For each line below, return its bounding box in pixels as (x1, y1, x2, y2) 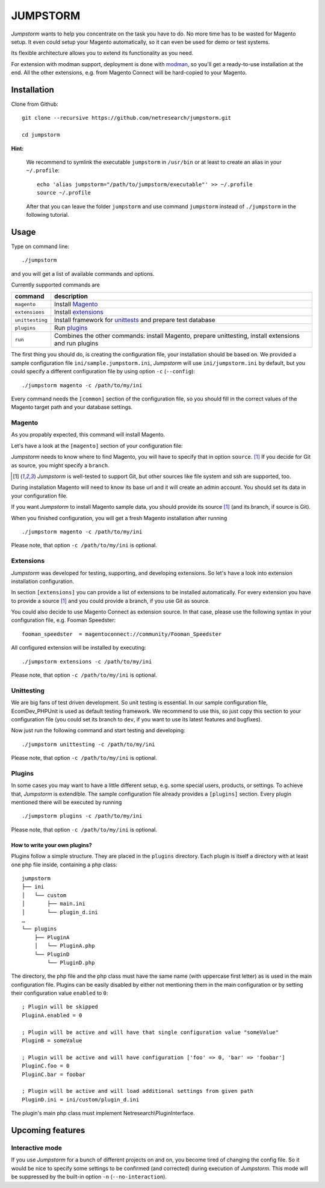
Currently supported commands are (11, 281, 101, 288)
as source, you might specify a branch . (11, 461, 110, 469)
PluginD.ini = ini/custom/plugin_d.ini (22, 1096, 140, 1103)
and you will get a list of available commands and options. (11, 270, 155, 277)
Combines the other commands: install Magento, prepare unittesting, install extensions (54, 332, 300, 340)
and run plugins (54, 339, 99, 347)
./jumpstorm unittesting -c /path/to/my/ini (22, 741, 156, 748)
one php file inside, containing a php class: (11, 861, 117, 868)
